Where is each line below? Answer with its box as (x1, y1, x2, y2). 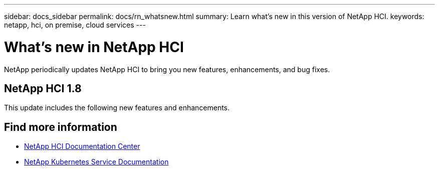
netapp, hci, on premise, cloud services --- (4, 21, 146, 29)
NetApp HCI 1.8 (4, 82, 82, 95)
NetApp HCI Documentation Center (24, 142, 140, 151)
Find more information (4, 120, 117, 133)
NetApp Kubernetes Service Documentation (24, 157, 169, 166)
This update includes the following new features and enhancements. (4, 103, 230, 112)
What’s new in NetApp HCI (4, 38, 184, 56)
